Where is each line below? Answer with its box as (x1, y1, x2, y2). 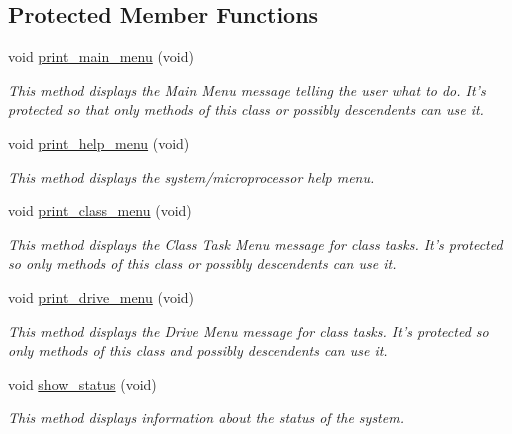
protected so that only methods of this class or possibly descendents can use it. (8, 99, 484, 120)
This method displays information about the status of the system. (8, 407, 404, 428)
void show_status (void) (8, 373, 157, 394)
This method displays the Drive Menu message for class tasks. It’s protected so (8, 320, 489, 341)
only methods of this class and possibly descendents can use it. (8, 340, 388, 361)
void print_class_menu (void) (8, 200, 192, 221)
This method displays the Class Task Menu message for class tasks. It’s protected (8, 233, 503, 254)
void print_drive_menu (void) (8, 286, 195, 307)
